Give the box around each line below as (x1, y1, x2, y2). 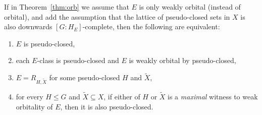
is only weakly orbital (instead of (139, 2, 241, 12)
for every (16, 91, 43, 102)
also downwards (4, 21, 53, 32)
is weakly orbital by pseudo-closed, (129, 55, 236, 66)
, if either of (103, 91, 140, 102)
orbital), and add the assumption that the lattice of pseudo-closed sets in (4, 11, 230, 22)
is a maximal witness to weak (168, 91, 258, 102)
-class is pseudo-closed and (37, 55, 119, 66)
